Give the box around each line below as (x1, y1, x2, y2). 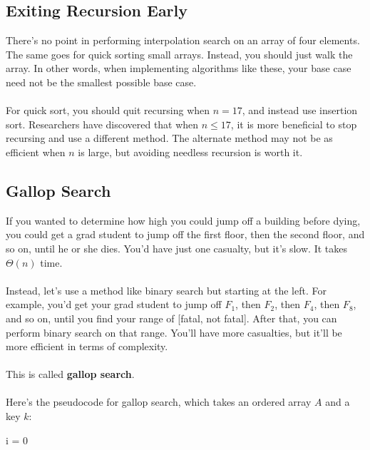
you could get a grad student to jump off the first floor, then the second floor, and (6, 227, 365, 242)
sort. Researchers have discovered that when (6, 116, 199, 131)
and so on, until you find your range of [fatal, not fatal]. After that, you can (6, 310, 337, 325)
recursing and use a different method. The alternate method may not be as (6, 131, 333, 145)
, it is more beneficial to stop (230, 116, 357, 131)
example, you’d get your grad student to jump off (6, 297, 222, 312)
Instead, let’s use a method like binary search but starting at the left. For (6, 282, 327, 297)
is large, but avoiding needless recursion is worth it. (78, 144, 303, 159)
